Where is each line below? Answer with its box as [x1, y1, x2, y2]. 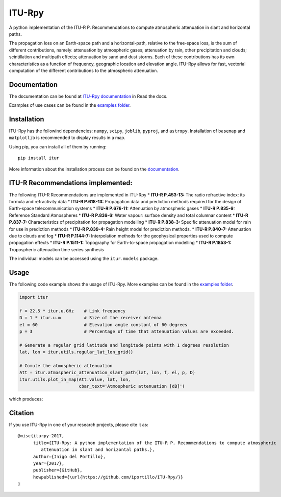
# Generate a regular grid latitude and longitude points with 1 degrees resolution [19, 342, 229, 348]
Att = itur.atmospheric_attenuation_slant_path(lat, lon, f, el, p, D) [19, 370, 196, 376]
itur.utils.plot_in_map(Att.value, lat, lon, [19, 377, 131, 382]
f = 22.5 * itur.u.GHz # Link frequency [19, 308, 126, 313]
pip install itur [18, 155, 59, 161]
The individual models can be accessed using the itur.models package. [9, 256, 159, 261]
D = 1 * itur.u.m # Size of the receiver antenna [19, 315, 162, 321]
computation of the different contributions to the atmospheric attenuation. [9, 68, 158, 73]
